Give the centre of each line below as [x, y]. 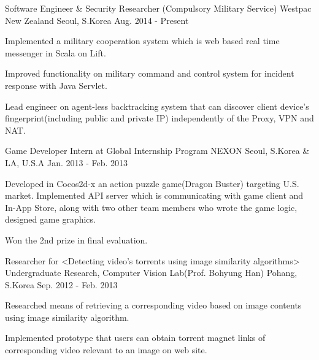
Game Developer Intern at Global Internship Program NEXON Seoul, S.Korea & [157, 151]
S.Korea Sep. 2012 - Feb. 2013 [61, 284]
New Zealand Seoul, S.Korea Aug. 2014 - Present [97, 20]
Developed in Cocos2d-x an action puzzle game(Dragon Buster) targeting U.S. [152, 183]
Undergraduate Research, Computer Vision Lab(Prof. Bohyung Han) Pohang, [151, 273]
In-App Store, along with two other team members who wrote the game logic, [151, 207]
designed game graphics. [50, 219]
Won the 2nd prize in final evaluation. [76, 239]
